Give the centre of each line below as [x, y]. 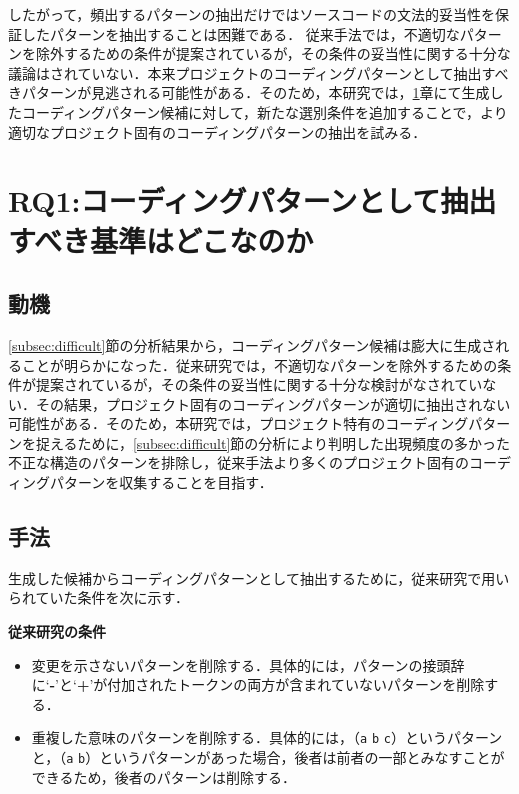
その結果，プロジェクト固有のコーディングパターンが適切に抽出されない [273, 403]
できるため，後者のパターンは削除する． [164, 776]
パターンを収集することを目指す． [161, 482]
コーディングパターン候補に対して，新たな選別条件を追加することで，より [264, 111]
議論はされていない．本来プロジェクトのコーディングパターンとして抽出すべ [258, 72]
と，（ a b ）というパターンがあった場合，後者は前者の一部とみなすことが [268, 757]
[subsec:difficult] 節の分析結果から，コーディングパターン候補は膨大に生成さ [252, 344]
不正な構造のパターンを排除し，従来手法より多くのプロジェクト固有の [239, 462]
